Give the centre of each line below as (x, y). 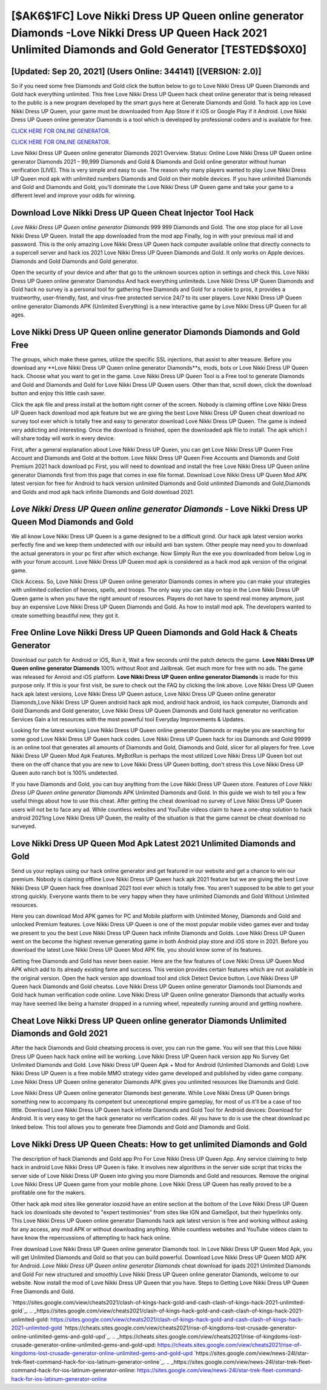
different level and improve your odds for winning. (73, 195)
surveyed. (24, 826)
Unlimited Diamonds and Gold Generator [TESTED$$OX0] (159, 50)
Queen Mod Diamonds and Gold (72, 522)
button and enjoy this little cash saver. (58, 393)
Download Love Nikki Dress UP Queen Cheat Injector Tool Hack (133, 213)
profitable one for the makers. (48, 1193)
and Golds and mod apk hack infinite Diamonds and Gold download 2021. (103, 492)
